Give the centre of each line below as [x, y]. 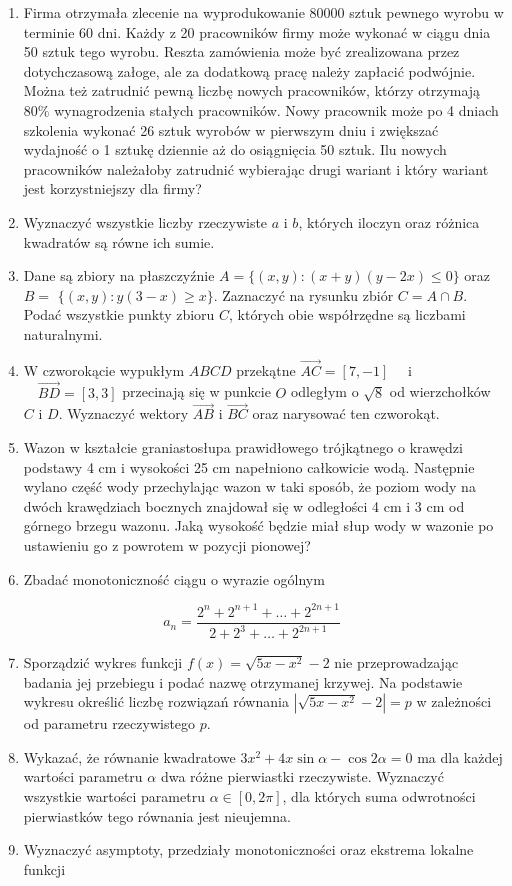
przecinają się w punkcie [196, 391]
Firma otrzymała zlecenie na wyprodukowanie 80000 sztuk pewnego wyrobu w [263, 12]
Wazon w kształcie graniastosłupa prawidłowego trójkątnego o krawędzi [243, 446]
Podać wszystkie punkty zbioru [119, 314]
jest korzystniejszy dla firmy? [112, 188]
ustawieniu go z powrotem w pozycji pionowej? [167, 544]
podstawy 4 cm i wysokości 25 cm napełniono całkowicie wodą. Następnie [249, 466]
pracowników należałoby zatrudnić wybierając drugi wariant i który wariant [256, 168]
